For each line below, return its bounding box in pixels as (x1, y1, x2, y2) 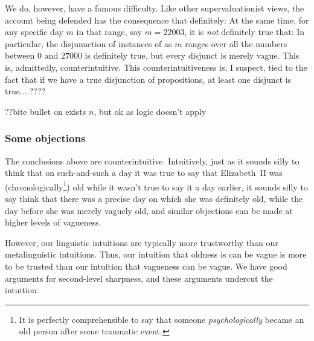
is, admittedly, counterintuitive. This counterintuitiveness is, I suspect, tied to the (5, 60, 307, 73)
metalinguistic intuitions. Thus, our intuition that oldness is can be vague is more (5, 248, 307, 261)
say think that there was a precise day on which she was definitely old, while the (5, 192, 303, 204)
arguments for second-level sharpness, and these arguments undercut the (5, 271, 273, 284)
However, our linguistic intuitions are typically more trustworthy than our (5, 236, 278, 248)
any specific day (5, 25, 63, 38)
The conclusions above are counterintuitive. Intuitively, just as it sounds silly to (5, 154, 300, 167)
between (5, 49, 35, 62)
